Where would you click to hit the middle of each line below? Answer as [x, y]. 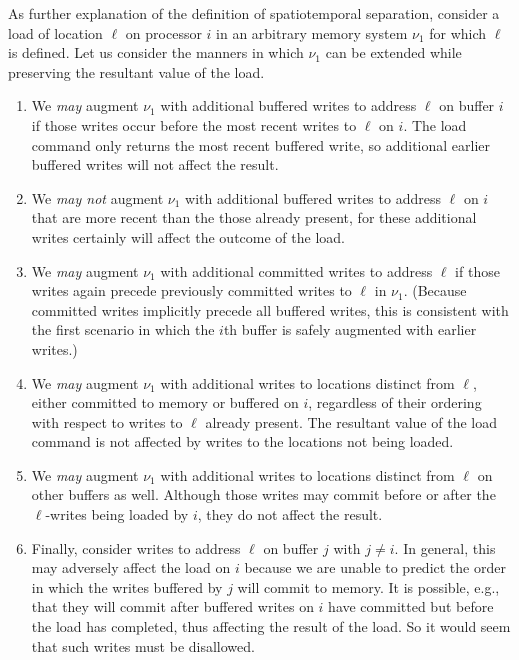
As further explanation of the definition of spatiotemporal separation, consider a [254, 13]
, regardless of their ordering [395, 402]
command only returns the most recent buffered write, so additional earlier [261, 144]
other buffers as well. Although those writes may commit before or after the [263, 494]
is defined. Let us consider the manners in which [156, 52]
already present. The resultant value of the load [351, 421]
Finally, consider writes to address [136, 547]
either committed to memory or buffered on [165, 402]
